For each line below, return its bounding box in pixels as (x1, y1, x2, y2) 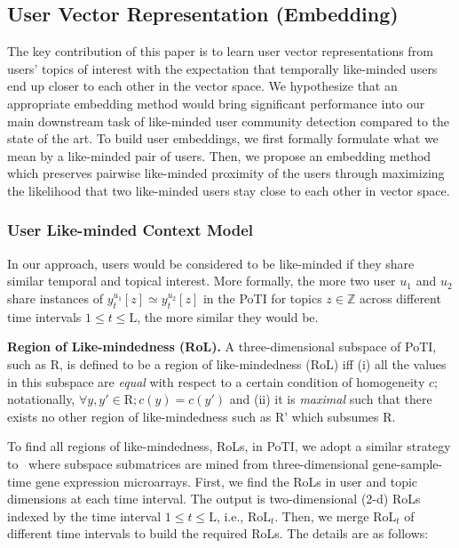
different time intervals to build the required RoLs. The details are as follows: (7, 524, 429, 543)
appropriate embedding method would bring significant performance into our (7, 93, 425, 112)
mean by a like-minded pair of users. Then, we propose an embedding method (7, 146, 431, 165)
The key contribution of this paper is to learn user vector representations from (7, 42, 433, 60)
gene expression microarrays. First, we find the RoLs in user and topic (35, 471, 418, 490)
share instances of (7, 288, 103, 307)
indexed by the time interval (7, 506, 162, 525)
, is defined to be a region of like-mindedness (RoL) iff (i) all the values (59, 354, 447, 373)
